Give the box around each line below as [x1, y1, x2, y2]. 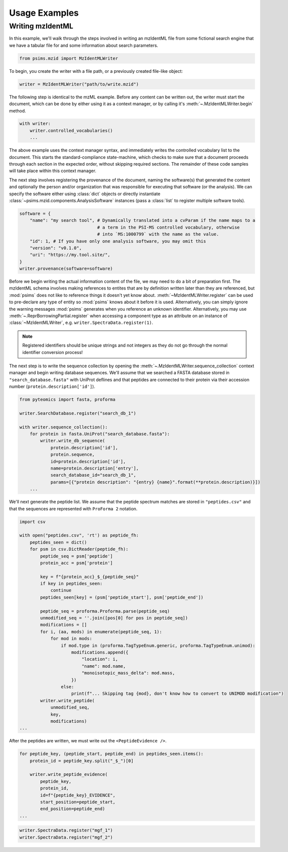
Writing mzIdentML [9, 22, 74, 30]
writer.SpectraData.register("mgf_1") [19, 827, 113, 833]
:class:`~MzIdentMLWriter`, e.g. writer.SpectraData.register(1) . [9, 320, 153, 325]
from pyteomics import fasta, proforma [19, 397, 115, 403]
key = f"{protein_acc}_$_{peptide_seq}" [40, 574, 139, 580]
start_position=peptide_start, [40, 799, 115, 805]
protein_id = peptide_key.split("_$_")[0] [29, 758, 134, 764]
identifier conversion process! [22, 349, 83, 355]
